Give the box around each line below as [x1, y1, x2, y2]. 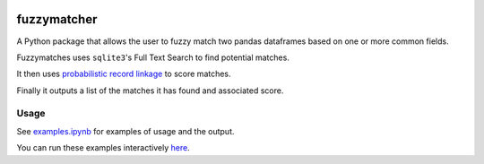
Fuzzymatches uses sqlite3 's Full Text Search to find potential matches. [16, 52, 290, 63]
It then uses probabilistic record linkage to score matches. [16, 68, 232, 80]
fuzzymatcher [16, 12, 98, 27]
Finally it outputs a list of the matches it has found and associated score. [16, 85, 284, 96]
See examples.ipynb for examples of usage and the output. [16, 125, 235, 136]
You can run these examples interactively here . [16, 142, 190, 153]
